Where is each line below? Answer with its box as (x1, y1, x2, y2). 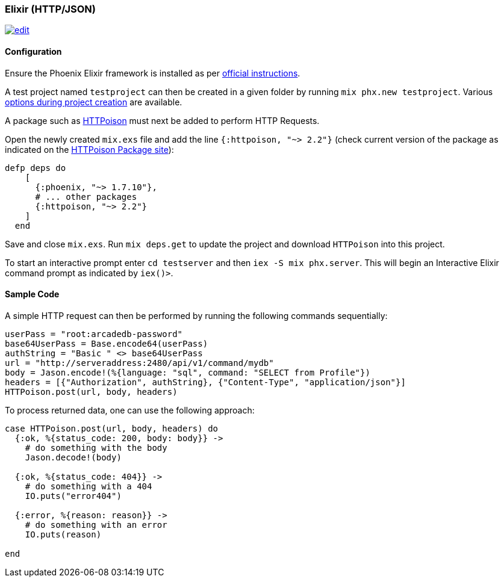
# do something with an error (25, 519, 167, 530)
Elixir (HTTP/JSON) (5, 3, 96, 15)
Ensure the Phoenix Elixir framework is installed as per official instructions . (5, 67, 300, 78)
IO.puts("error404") (25, 491, 122, 501)
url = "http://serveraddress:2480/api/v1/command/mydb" (5, 358, 274, 368)
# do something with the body (25, 442, 167, 453)
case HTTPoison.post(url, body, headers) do (5, 423, 219, 433)
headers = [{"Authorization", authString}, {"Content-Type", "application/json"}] (5, 377, 406, 387)
